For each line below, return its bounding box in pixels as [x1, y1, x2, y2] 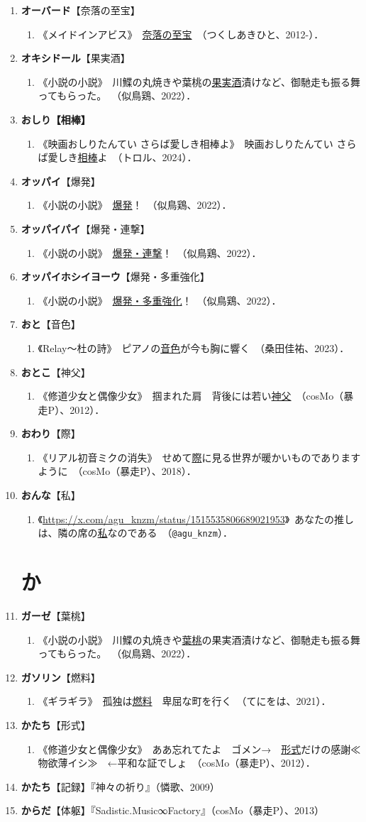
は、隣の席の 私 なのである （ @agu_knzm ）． [38, 525, 233, 540]
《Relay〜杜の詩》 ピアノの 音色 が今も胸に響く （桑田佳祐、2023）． [38, 340, 350, 355]
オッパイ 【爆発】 [21, 173, 101, 188]
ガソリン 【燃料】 [21, 669, 101, 684]
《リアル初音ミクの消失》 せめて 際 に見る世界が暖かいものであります [38, 449, 361, 464]
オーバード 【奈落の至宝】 [21, 3, 140, 17]
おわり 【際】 [21, 426, 81, 441]
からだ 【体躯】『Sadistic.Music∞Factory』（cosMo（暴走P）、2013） [21, 803, 325, 818]
